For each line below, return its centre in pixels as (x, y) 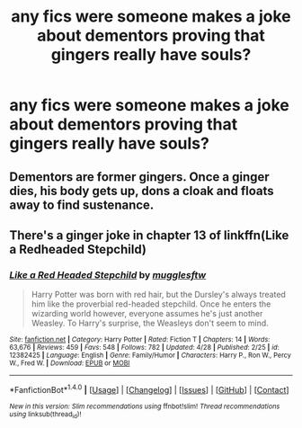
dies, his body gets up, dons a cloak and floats (142, 191)
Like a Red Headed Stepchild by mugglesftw (108, 274)
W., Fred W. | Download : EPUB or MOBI (70, 363)
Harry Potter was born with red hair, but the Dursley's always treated (158, 295)
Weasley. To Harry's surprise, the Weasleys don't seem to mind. (150, 323)
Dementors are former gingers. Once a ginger (139, 177)
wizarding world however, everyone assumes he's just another (147, 314)
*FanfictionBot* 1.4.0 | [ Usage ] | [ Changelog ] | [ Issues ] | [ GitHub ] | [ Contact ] (149, 389)
